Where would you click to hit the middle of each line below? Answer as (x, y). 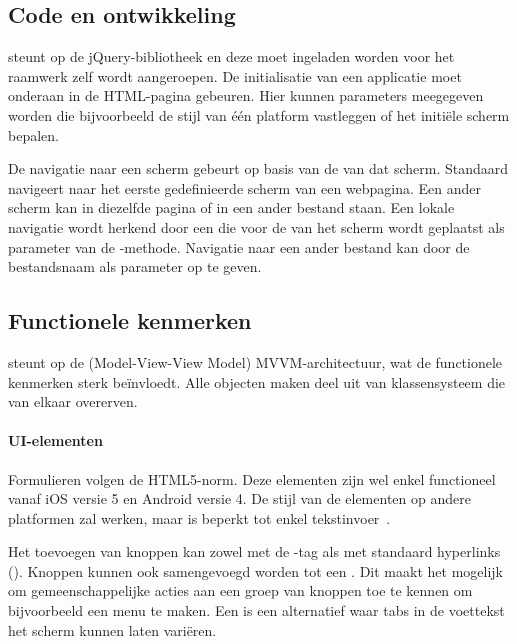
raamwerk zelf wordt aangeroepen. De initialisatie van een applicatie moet (235, 75)
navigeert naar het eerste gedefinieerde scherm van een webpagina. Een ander (245, 187)
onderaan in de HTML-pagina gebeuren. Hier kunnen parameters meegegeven (246, 95)
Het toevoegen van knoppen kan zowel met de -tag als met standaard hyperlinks (254, 551)
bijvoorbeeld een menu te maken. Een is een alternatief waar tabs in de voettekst (256, 610)
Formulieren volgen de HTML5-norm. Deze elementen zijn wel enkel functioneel (252, 478)
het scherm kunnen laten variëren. (112, 629)
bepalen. (33, 134)
